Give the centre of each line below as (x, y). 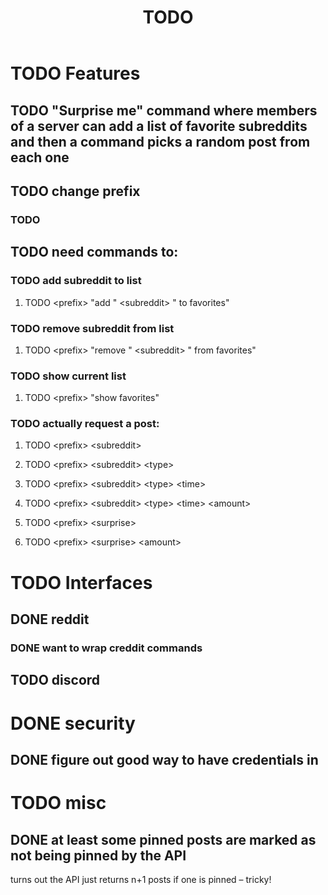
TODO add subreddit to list (76, 281)
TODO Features (75, 73)
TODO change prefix (75, 191)
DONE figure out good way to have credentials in (164, 759)
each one (40, 157)
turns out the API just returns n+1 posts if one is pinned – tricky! (141, 879)
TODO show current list (68, 376)
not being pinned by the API (98, 855)
